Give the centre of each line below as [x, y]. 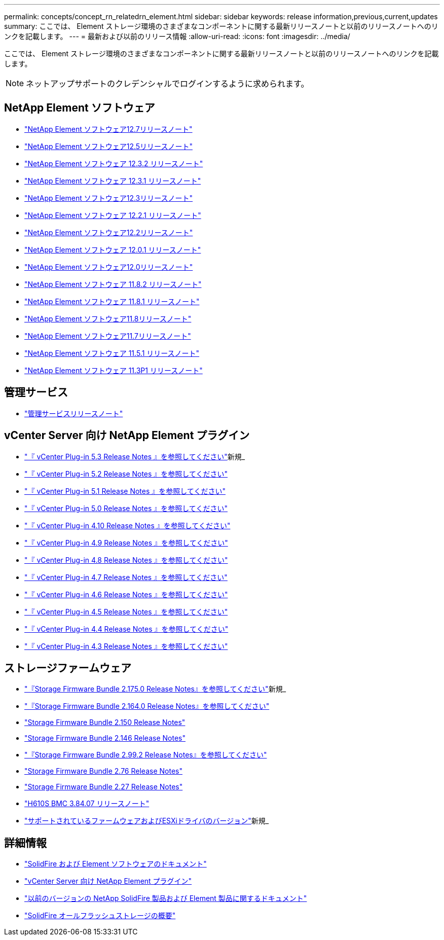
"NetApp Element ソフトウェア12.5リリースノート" [108, 146]
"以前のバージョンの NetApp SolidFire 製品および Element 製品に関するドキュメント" [166, 898]
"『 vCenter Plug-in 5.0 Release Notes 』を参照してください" [126, 508]
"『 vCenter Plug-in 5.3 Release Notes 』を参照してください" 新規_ [135, 456]
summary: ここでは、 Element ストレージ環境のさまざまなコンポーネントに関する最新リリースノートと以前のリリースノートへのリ [221, 26]
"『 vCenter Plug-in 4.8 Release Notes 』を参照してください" [126, 560]
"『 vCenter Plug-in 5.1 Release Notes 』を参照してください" [125, 491]
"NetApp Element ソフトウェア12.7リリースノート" [108, 129]
